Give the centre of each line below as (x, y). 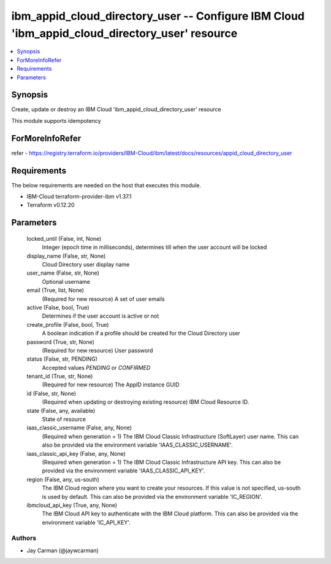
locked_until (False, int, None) (64, 238)
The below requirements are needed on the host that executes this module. (106, 185)
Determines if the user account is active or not (101, 316)
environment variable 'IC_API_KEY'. (86, 522)
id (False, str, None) (51, 393)
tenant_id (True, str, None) (60, 376)
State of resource (64, 419)
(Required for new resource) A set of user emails (103, 299)
